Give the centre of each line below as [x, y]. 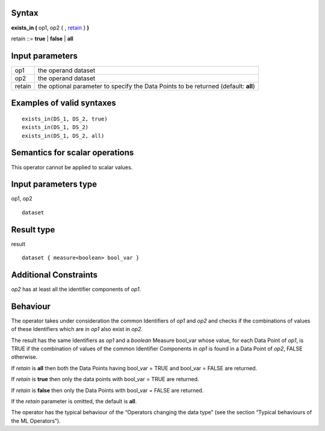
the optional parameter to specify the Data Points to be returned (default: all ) [146, 86]
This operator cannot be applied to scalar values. [72, 167]
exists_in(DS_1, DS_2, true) [65, 119]
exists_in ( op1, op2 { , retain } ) [50, 28]
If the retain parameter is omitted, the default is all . [74, 402]
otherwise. [24, 357]
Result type [33, 230]
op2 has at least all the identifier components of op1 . [76, 290]
